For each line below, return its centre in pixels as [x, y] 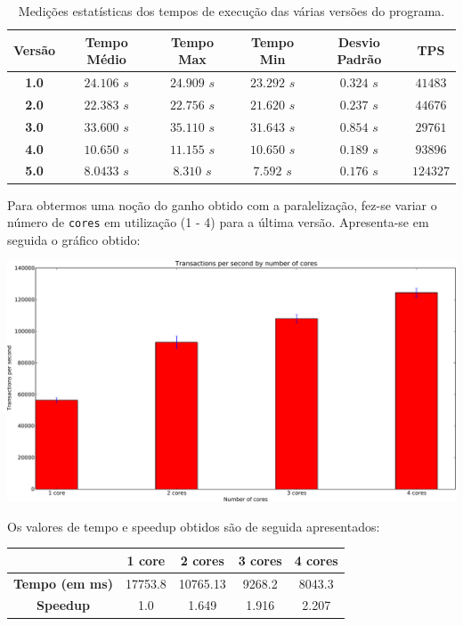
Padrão [359, 59]
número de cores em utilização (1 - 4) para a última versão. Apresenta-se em [218, 222]
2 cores [202, 560]
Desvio [359, 41]
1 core [146, 560]
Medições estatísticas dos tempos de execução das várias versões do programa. [231, 11]
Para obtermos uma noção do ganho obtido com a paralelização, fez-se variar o [222, 204]
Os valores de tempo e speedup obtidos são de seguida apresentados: [194, 526]
